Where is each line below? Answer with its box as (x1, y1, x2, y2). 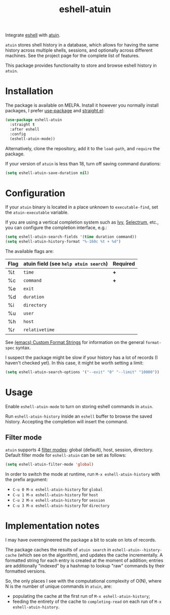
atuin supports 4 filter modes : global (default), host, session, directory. (5, 447, 153, 453)
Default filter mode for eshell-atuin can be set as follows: (5, 452, 126, 458)
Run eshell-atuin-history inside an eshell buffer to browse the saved (5, 413, 153, 419)
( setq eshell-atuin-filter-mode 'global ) (5, 462, 94, 467)
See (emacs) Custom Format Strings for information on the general (5, 339, 145, 345)
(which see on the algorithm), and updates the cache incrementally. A (17, 552, 163, 558)
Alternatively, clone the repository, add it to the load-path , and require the (5, 145, 160, 151)
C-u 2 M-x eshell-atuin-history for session (12, 497, 105, 503)
